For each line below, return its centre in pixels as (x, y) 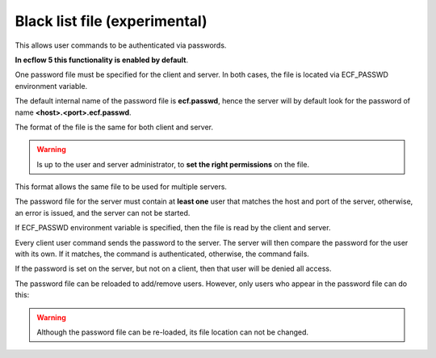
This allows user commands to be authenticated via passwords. (121, 45)
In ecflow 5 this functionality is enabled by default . (102, 60)
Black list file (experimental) (111, 21)
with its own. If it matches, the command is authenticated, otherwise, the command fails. (162, 254)
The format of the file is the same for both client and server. (114, 127)
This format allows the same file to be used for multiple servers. (121, 187)
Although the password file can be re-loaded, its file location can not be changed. (173, 332)
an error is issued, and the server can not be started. (103, 213)
